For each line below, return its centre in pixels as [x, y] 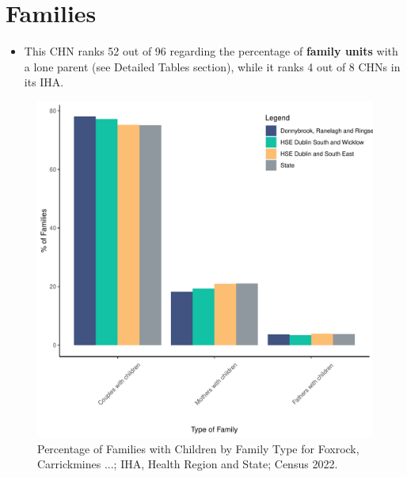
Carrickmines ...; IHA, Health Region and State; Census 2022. [188, 464]
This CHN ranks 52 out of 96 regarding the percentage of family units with [211, 51]
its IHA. [44, 82]
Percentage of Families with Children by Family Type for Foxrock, [198, 448]
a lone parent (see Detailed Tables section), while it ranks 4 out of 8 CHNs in [212, 66]
